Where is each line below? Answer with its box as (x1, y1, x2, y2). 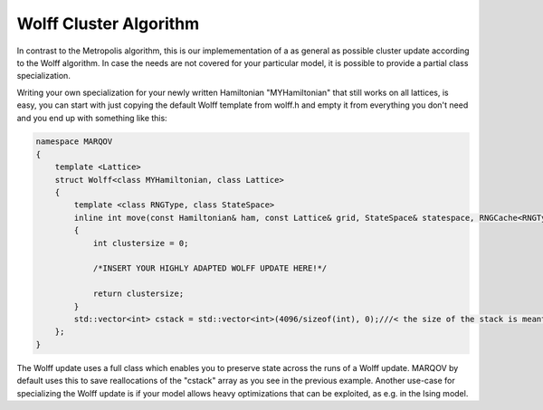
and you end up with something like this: (16, 112, 167, 123)
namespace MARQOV (35, 137, 113, 147)
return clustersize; (92, 289, 185, 299)
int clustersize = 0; (92, 238, 189, 248)
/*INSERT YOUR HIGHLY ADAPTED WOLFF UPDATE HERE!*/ (92, 263, 328, 273)
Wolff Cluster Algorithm (16, 14, 200, 33)
